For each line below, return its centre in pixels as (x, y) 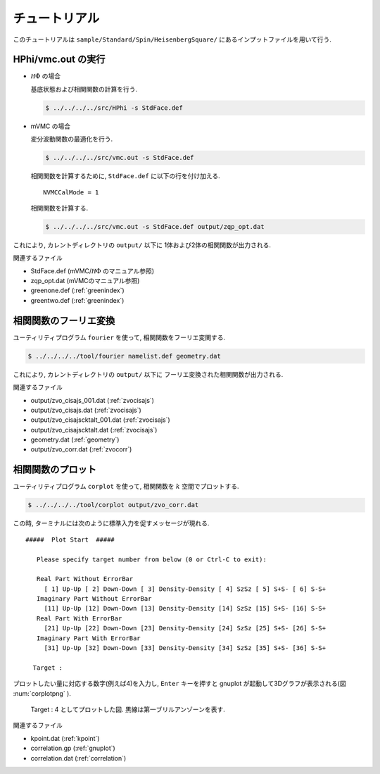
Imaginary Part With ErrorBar (88, 638)
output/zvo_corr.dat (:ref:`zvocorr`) (81, 449)
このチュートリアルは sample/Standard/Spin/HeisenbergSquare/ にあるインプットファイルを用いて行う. (172, 39)
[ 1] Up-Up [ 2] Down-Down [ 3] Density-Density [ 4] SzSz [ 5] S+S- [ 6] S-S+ (185, 589)
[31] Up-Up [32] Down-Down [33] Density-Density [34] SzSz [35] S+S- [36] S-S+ (185, 648)
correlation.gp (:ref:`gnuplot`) (73, 748)
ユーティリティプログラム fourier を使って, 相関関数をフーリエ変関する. (119, 337)
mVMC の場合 (51, 126)
